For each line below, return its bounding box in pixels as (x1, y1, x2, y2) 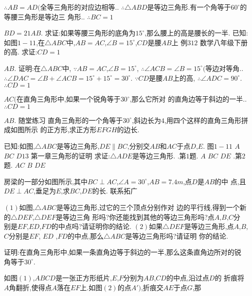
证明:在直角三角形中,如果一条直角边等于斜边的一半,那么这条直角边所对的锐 (4, 247, 241, 257)
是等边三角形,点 (184, 221, 234, 231)
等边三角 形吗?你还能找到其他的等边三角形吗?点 (62, 211, 215, 222)
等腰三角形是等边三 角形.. (4, 11, 85, 21)
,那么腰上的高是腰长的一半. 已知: (144, 28, 248, 38)
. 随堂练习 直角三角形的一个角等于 (14, 115, 123, 125)
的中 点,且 (215, 176, 246, 186)
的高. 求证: (4, 47, 37, 57)
